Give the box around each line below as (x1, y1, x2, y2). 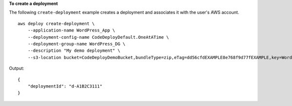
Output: (9, 65, 24, 71)
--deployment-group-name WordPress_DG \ (27, 41, 126, 46)
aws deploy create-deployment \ (18, 21, 95, 26)
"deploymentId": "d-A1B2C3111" (27, 83, 103, 89)
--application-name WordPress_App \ (27, 28, 115, 33)
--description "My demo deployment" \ (27, 48, 121, 53)
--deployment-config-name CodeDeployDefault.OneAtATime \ (27, 34, 169, 40)
